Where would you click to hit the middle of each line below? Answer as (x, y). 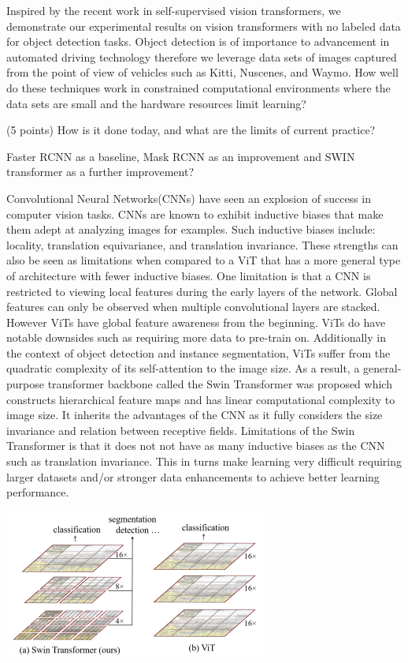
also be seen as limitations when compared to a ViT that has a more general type (204, 260)
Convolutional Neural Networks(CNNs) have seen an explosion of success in (189, 198)
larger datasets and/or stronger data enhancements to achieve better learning (193, 476)
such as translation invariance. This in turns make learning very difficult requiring (204, 461)
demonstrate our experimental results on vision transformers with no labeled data (204, 26)
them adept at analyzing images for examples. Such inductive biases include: (191, 229)
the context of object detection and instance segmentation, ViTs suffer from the (198, 352)
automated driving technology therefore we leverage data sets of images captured (202, 56)
